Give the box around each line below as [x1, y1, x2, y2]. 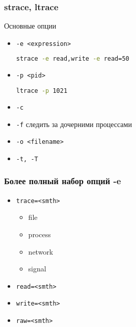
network [28, 246, 53, 257]
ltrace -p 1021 [16, 87, 68, 94]
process [28, 229, 51, 239]
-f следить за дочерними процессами [16, 118, 132, 129]
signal [28, 263, 46, 274]
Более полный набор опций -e [4, 174, 121, 187]
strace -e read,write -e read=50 [16, 55, 129, 63]
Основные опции [4, 20, 57, 31]
